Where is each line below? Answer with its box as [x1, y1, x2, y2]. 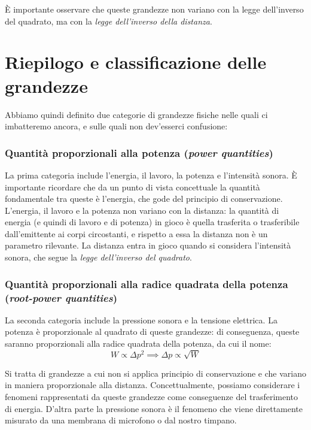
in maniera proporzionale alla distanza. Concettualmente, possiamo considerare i [5, 378, 300, 391]
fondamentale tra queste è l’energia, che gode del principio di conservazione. [5, 192, 283, 205]
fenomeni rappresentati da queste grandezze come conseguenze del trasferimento [5, 390, 298, 402]
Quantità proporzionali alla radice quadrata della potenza [5, 276, 288, 291]
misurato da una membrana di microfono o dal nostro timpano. [5, 414, 237, 426]
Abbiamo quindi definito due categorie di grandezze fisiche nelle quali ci [5, 108, 268, 120]
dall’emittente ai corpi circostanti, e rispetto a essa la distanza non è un [5, 227, 268, 240]
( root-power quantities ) [5, 290, 118, 305]
